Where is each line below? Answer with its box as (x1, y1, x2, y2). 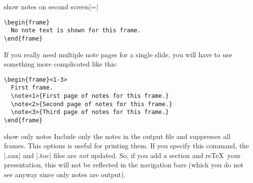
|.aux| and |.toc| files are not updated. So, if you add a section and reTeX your (4, 150, 241, 160)
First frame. (11, 84, 53, 91)
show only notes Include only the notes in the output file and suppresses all (4, 131, 230, 141)
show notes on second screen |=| (4, 1, 99, 11)
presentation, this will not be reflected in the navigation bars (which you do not (4, 160, 244, 170)
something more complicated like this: (4, 59, 118, 69)
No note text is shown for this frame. (11, 27, 141, 34)
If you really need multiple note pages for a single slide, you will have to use (4, 49, 232, 59)
